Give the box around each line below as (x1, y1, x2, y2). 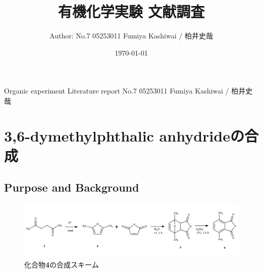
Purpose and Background (4, 179, 139, 195)
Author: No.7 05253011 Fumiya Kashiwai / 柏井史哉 (49, 30, 213, 41)
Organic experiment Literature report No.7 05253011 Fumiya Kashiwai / (4, 85, 229, 96)
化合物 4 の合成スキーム (24, 259, 99, 269)
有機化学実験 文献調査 (58, 1, 205, 22)
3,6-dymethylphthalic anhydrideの (4, 125, 244, 146)
